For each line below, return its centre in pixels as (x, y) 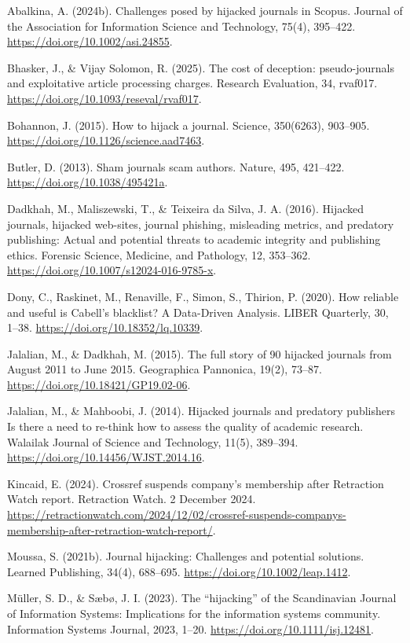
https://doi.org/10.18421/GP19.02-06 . (99, 384)
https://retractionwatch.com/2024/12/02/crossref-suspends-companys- (177, 514)
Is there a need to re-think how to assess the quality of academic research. (185, 426)
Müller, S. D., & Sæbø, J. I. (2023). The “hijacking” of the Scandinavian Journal (202, 598)
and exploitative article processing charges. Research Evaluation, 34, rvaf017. (192, 83)
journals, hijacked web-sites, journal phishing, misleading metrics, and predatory (201, 224)
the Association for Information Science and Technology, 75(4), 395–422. (181, 26)
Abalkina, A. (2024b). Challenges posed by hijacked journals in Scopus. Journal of (205, 10)
